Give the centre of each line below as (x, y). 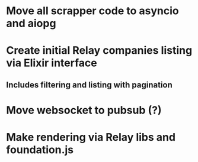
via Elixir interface (52, 63)
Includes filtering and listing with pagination (90, 85)
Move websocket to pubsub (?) (84, 110)
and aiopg (31, 23)
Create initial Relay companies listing (99, 51)
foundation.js (40, 150)
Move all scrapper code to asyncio (92, 11)
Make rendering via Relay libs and (91, 137)
